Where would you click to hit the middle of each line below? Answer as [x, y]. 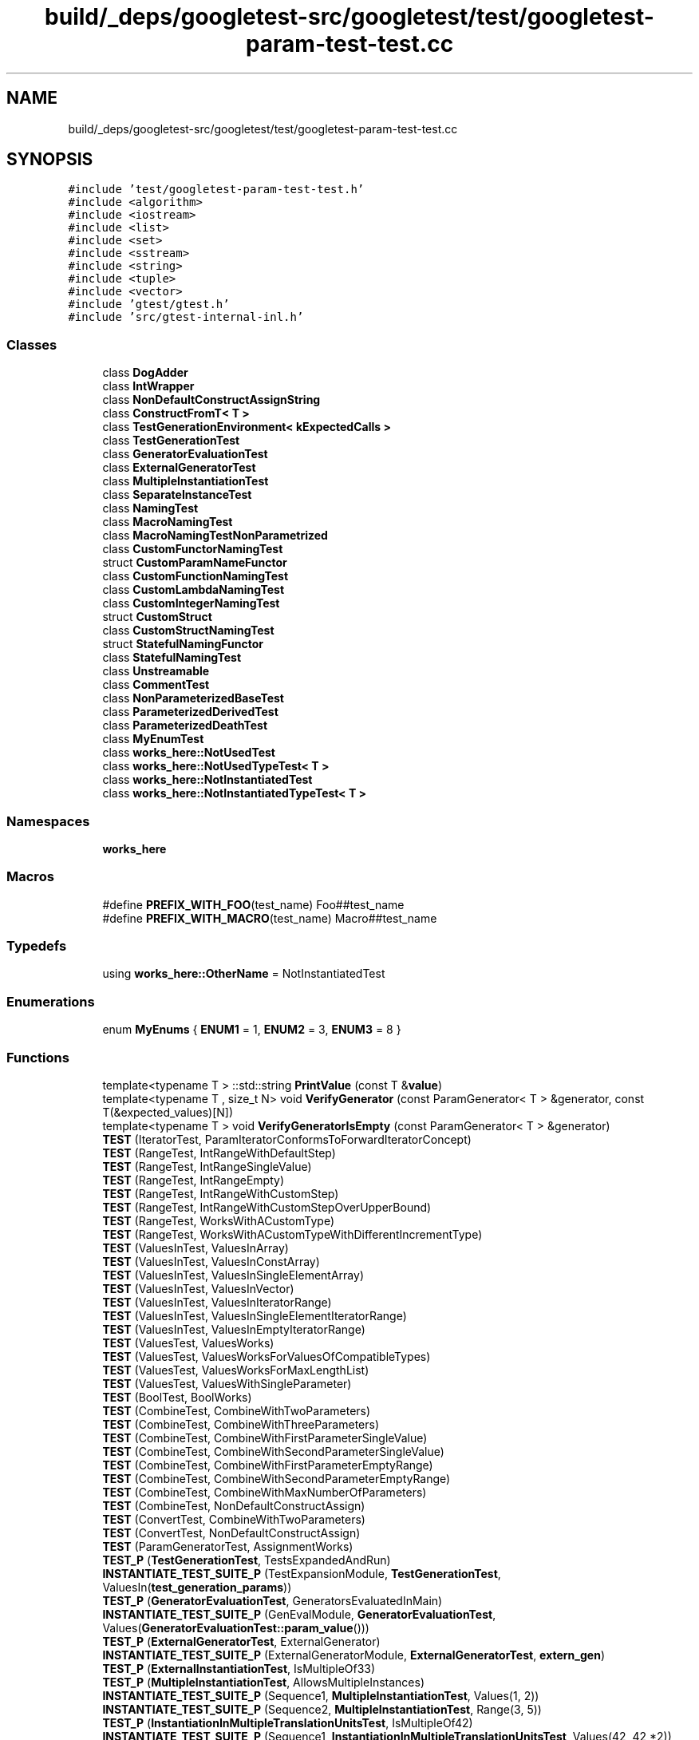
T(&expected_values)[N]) [168, 1112]
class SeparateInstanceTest [177, 495]
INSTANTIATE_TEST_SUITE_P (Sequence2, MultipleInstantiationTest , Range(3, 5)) [322, 1709]
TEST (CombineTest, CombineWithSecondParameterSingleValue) [273, 1451]
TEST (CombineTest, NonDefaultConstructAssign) [234, 1505]
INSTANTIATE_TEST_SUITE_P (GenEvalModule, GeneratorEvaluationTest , [299, 1614]
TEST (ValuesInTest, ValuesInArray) [195, 1248]
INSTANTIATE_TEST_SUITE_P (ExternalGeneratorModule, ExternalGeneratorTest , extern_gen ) [354, 1655]
